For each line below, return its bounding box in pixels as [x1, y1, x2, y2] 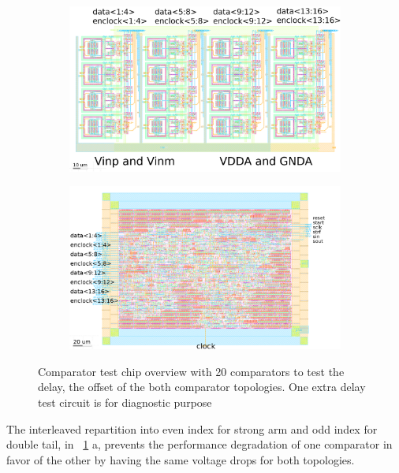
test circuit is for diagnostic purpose [38, 393, 212, 410]
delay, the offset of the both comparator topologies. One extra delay [38, 378, 366, 395]
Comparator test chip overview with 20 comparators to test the [38, 363, 345, 379]
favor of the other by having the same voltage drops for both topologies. [6, 451, 355, 467]
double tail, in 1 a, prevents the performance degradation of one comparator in [6, 436, 393, 453]
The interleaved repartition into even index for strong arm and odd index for [6, 420, 378, 437]
